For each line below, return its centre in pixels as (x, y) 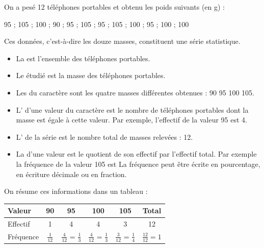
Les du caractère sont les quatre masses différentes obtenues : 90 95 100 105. (135, 92)
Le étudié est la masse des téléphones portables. (91, 75)
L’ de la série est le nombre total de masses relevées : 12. (104, 137)
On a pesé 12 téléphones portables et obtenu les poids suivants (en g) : (114, 7)
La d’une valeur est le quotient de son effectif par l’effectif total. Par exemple (136, 154)
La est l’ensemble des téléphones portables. (83, 58)
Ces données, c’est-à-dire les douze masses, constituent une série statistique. (122, 41)
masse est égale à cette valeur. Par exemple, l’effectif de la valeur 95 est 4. (131, 120)
